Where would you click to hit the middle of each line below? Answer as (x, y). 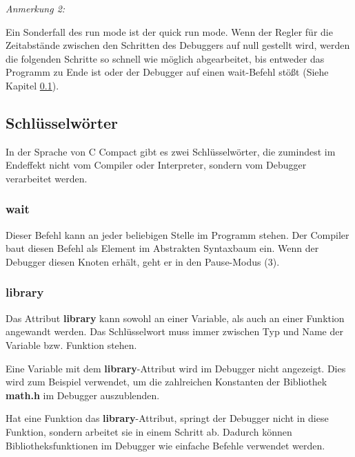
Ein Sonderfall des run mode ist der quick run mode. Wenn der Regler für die (169, 31)
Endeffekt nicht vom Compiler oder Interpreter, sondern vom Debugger (156, 165)
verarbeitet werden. (47, 178)
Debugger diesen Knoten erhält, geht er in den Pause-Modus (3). (143, 261)
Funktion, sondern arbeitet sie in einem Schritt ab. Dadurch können (149, 431)
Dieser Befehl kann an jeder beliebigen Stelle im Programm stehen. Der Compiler (177, 234)
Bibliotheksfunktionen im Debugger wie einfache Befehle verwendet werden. (165, 445)
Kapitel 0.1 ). (32, 85)
